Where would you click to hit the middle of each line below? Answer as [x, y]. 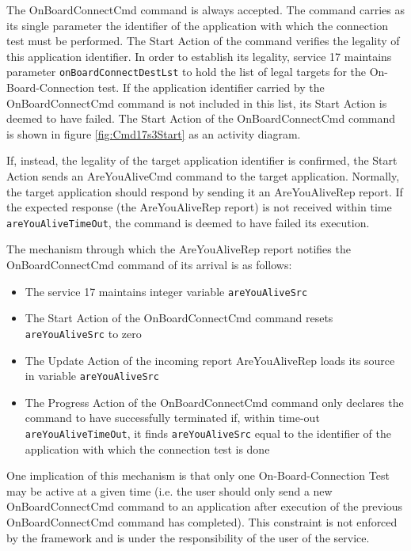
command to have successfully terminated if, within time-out [172, 418]
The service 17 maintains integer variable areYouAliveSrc [166, 291]
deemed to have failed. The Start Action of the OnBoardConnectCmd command [201, 118]
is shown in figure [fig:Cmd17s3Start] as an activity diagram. [154, 133]
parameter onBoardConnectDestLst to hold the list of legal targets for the [186, 72]
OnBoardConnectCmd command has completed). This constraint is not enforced [202, 522]
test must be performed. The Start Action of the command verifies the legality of [203, 41]
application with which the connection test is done [147, 448]
